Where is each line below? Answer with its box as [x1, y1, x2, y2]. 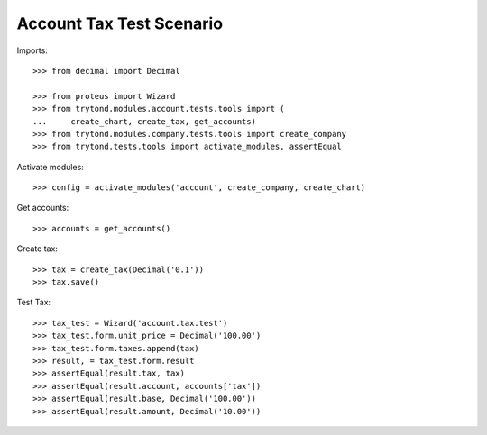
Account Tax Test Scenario [16, 14, 224, 33]
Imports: [16, 45, 49, 56]
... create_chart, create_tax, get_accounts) [32, 116, 257, 126]
